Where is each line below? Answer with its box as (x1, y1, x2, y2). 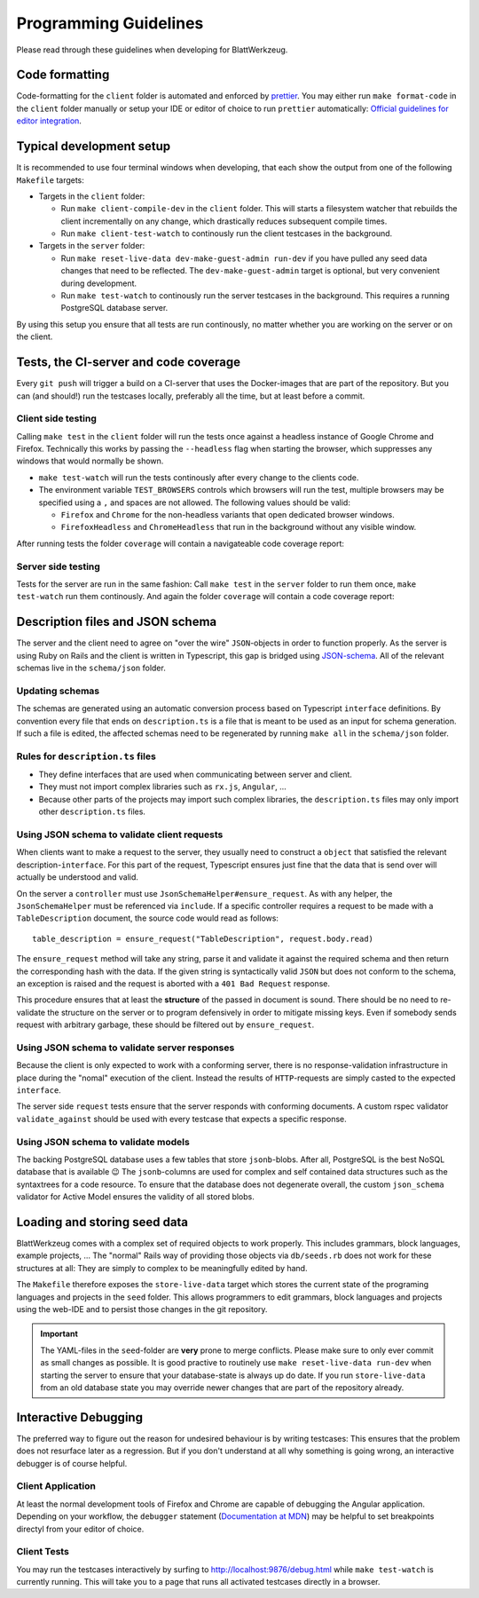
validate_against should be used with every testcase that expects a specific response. (16, 1113, 348, 1124)
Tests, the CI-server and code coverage (16, 355, 241, 370)
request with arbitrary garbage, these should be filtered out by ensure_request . (16, 1019, 315, 1030)
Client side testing (16, 413, 97, 425)
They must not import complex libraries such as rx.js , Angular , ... (38, 781, 287, 792)
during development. (60, 278, 137, 289)
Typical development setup (16, 138, 171, 154)
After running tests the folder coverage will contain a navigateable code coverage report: (16, 538, 345, 549)
